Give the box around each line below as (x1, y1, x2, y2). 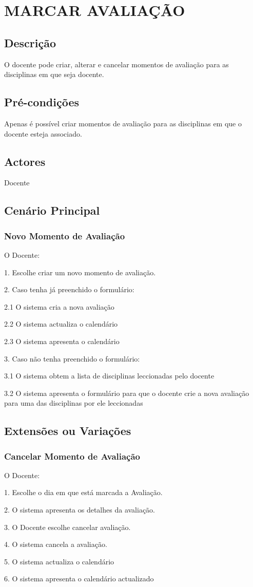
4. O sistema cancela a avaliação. (4, 539, 107, 550)
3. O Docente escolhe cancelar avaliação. (4, 521, 131, 532)
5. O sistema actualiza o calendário (4, 556, 114, 566)
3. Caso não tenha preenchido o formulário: (4, 353, 140, 364)
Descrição (4, 34, 56, 50)
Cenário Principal (4, 202, 100, 218)
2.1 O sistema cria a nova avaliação (4, 301, 114, 312)
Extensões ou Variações (4, 423, 131, 439)
